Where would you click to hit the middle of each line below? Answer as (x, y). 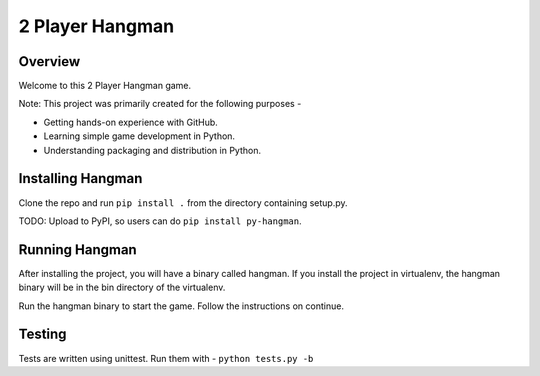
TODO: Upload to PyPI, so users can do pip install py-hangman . (160, 221)
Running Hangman (77, 249)
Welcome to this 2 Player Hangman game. (105, 86)
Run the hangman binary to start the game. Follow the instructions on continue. (181, 306)
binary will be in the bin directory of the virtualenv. (122, 287)
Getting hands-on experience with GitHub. (131, 122)
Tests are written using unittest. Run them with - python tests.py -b (166, 358)
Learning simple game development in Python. (139, 136)
